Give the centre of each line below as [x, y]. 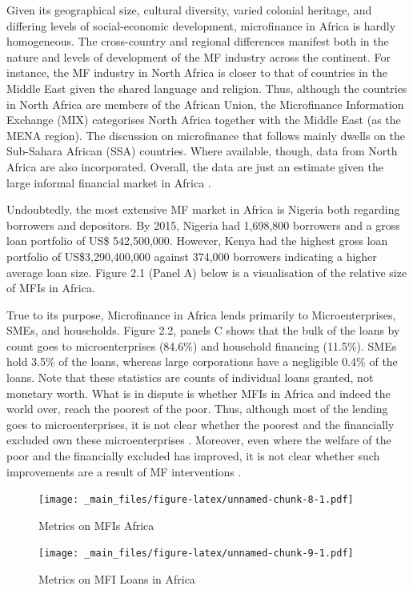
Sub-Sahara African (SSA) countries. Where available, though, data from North [202, 151]
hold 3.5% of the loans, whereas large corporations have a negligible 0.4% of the [202, 361]
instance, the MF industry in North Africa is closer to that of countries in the [197, 72]
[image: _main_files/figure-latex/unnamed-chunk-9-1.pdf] [196, 554]
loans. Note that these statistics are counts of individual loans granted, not [190, 377]
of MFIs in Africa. [51, 288]
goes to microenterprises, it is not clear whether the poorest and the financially [200, 424]
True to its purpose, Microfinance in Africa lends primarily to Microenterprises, [201, 314]
